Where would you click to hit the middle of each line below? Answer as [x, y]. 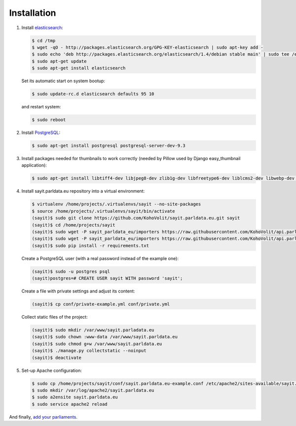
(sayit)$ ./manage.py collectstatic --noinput [89, 351]
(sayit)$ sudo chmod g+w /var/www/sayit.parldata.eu [97, 344]
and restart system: [41, 107]
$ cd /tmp [44, 40]
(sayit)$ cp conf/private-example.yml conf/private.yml [101, 304]
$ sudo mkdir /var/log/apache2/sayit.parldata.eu [93, 390]
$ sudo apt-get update [59, 61]
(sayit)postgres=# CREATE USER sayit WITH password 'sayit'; [107, 279]
